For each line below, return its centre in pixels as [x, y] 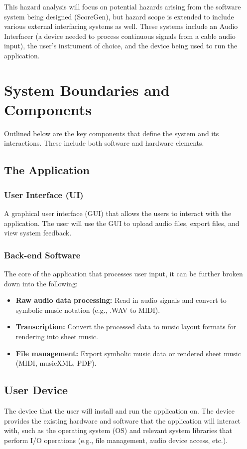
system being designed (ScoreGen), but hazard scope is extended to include [119, 16]
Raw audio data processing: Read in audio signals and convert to [121, 300]
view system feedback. [38, 233]
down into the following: [41, 283]
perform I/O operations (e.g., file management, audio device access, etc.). [116, 440]
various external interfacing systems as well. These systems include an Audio [121, 26]
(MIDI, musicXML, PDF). [56, 363]
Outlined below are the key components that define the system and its [112, 133]
